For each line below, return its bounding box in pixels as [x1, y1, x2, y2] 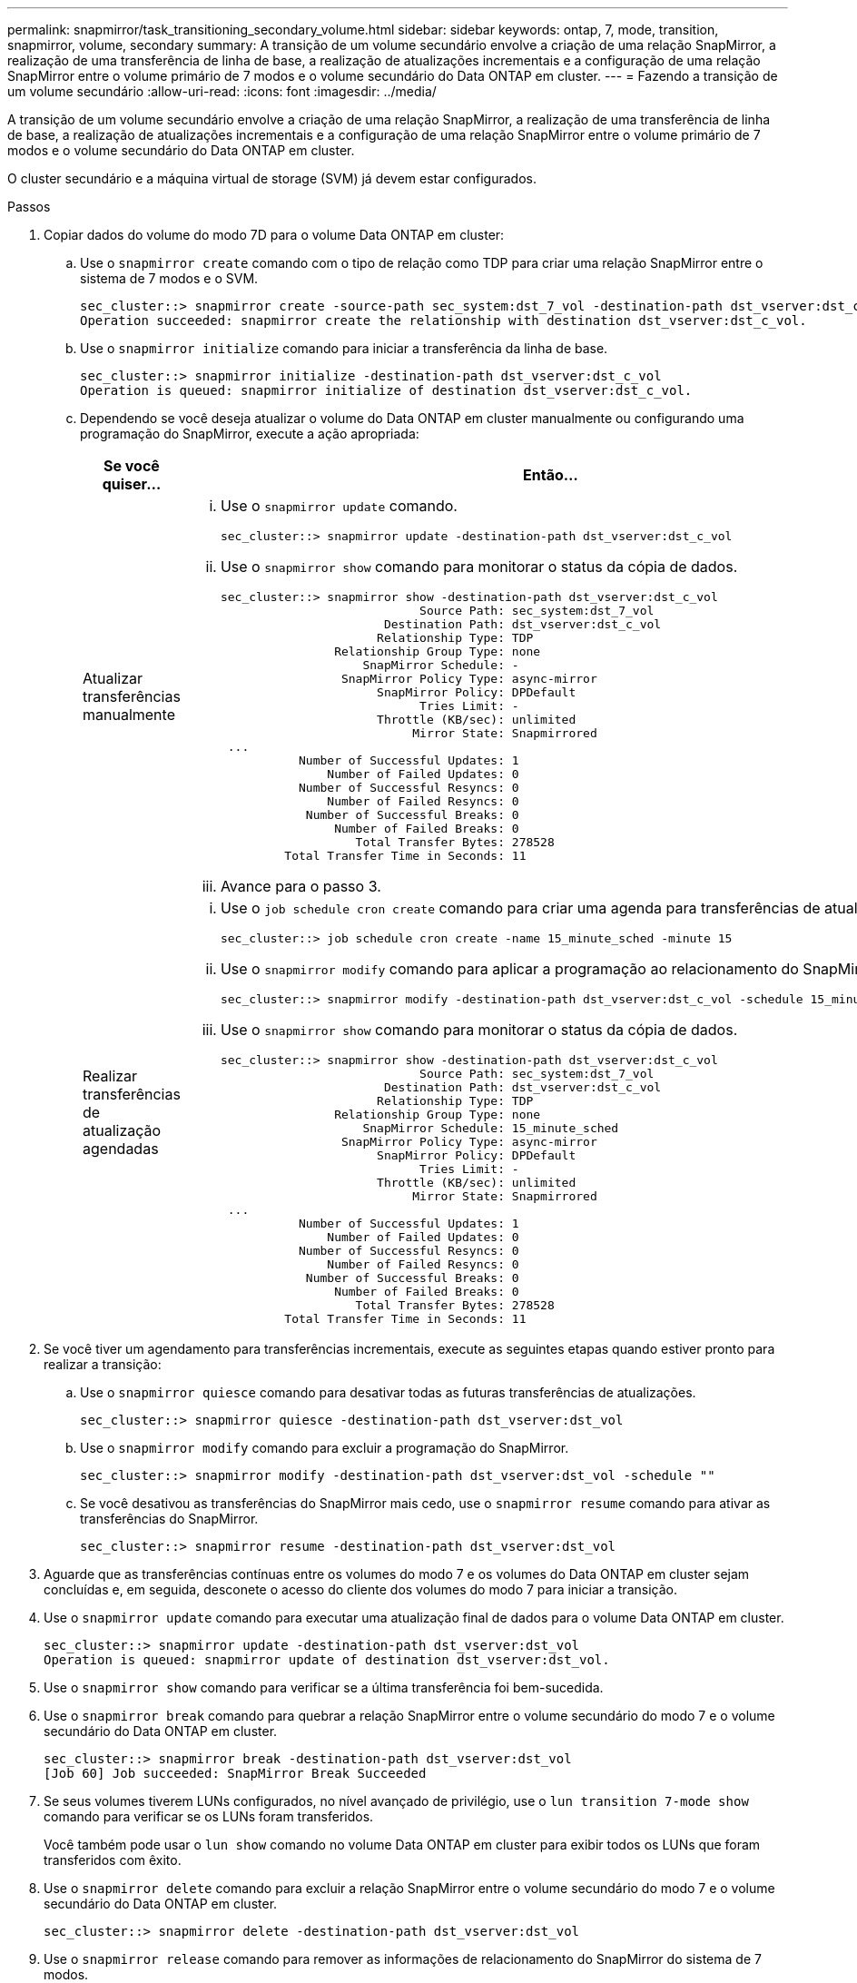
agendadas [83, 1139, 159, 1158]
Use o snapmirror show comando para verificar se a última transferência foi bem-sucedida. [44, 1680, 604, 1695]
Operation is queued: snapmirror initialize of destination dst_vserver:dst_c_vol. [80, 383, 693, 398]
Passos [7, 199, 51, 214]
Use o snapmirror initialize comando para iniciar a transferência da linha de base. [80, 340, 608, 356]
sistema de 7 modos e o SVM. [80, 271, 259, 286]
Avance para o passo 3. [220, 877, 381, 895]
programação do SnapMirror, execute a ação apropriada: [80, 426, 419, 441]
